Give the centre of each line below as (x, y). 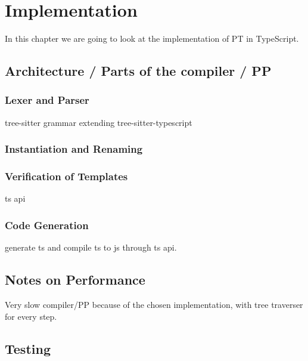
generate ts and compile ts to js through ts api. (91, 247)
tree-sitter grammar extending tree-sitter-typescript (99, 122)
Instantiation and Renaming (74, 149)
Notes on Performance (75, 280)
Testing (28, 348)
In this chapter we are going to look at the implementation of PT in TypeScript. (152, 38)
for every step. (31, 316)
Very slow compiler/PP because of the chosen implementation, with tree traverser (154, 304)
